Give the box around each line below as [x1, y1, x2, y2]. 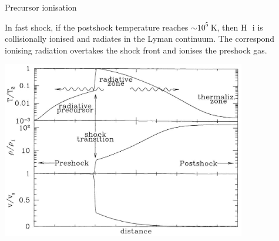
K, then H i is [210, 21, 263, 33]
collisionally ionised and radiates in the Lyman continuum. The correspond [5, 32, 275, 45]
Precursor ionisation [5, 1, 77, 13]
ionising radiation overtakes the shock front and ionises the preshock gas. [5, 43, 267, 56]
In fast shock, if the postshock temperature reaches [5, 21, 189, 33]
